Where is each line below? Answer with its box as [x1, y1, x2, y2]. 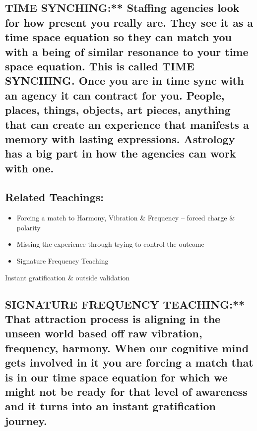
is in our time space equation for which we [5, 369, 228, 384]
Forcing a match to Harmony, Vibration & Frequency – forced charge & [16, 213, 235, 223]
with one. [5, 160, 54, 175]
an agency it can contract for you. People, [5, 87, 225, 103]
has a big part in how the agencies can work [5, 146, 236, 161]
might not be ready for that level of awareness [5, 383, 248, 399]
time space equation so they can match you [5, 29, 232, 45]
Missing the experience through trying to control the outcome [16, 239, 204, 249]
